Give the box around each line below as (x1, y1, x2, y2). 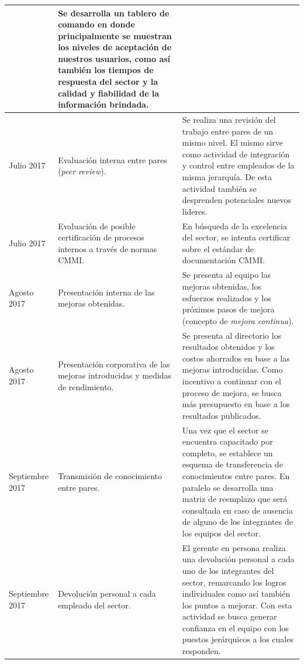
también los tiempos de (58, 64, 154, 76)
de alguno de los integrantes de (182, 515, 293, 528)
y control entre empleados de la (182, 159, 295, 171)
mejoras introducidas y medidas (58, 369, 172, 381)
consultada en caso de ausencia (182, 504, 293, 516)
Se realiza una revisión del (182, 113, 276, 126)
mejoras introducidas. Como (182, 363, 283, 376)
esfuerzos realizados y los (182, 291, 271, 304)
